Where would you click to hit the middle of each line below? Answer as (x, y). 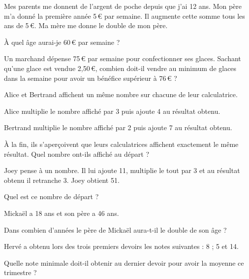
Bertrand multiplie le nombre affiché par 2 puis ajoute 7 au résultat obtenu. (118, 127)
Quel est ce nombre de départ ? (51, 196)
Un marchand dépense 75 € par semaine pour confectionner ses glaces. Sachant (123, 58)
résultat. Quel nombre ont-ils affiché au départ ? (77, 154)
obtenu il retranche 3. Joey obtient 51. (62, 180)
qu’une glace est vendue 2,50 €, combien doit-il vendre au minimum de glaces (120, 68)
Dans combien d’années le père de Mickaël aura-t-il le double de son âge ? (115, 229)
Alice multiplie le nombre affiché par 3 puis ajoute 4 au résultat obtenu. (112, 111)
